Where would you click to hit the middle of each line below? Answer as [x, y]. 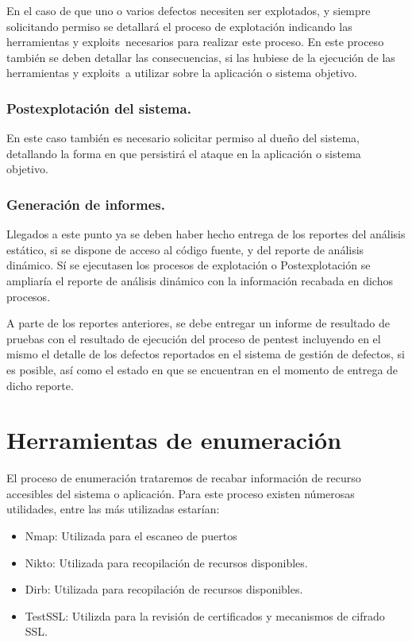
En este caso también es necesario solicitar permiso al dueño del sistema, [183, 138]
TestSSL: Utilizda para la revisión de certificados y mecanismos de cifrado [205, 615]
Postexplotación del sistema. [99, 108]
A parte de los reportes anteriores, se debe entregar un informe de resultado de [198, 323]
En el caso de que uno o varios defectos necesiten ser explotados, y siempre [189, 10]
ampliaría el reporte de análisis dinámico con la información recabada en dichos [200, 280]
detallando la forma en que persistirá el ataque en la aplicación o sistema [184, 153]
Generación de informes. [86, 204]
